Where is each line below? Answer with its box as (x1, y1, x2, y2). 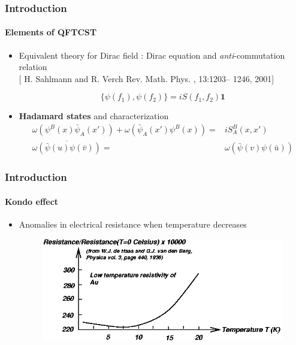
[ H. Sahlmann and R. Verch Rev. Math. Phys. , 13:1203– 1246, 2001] (19, 72, 274, 84)
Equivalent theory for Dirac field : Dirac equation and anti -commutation (19, 49, 285, 61)
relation (19, 60, 47, 73)
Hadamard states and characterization (19, 110, 169, 122)
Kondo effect (5, 195, 59, 207)
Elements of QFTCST (5, 26, 97, 38)
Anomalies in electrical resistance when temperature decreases (19, 217, 247, 230)
